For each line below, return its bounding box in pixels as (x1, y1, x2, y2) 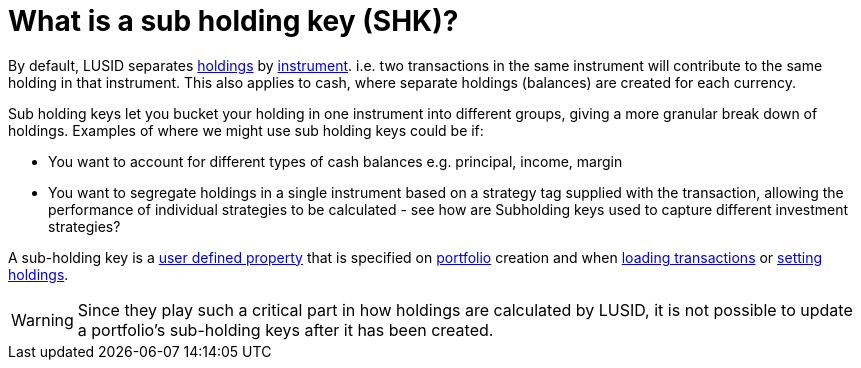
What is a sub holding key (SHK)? (8, 4, 459, 38)
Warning (11, 309, 74, 330)
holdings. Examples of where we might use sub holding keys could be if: (8, 121, 484, 139)
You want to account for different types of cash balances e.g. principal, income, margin (48, 152, 623, 170)
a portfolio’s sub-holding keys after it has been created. (77, 319, 494, 340)
